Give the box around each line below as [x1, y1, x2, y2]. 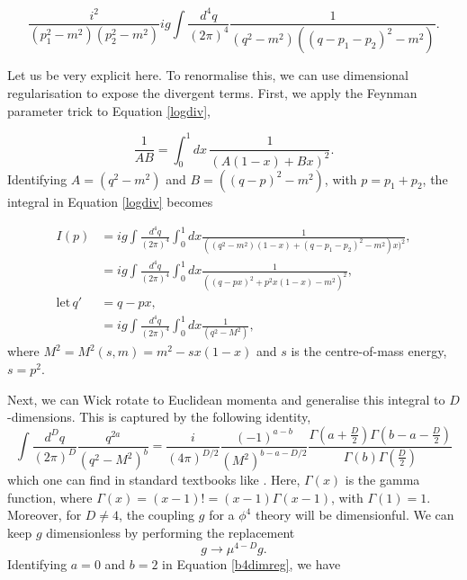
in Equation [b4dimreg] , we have [162, 554, 341, 573]
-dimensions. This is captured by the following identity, [7, 407, 311, 426]
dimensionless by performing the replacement [46, 523, 295, 541]
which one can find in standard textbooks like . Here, [7, 470, 301, 489]
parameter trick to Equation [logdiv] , [7, 101, 211, 120]
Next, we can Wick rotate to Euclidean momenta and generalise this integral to [7, 389, 445, 408]
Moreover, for [7, 505, 82, 524]
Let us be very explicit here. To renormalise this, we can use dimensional [7, 66, 409, 85]
